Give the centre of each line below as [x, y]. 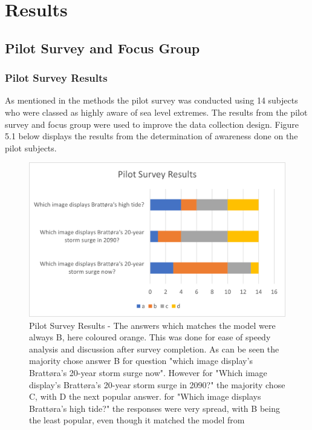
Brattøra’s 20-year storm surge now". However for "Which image [148, 372]
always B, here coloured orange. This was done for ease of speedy [150, 337]
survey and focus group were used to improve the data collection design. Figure [152, 124]
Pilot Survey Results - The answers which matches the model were [152, 325]
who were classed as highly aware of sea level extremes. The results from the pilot [156, 112]
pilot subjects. [31, 147]
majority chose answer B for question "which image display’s [141, 361]
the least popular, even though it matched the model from [137, 420]
